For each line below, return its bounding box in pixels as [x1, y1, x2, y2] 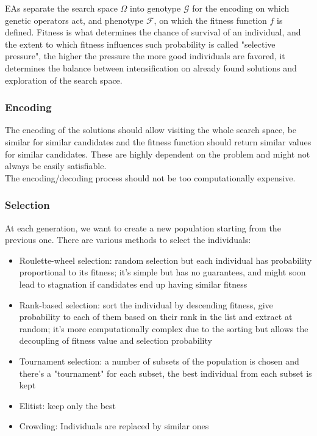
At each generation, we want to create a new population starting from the [5, 221, 281, 234]
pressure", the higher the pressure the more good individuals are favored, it [5, 49, 285, 62]
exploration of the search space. [5, 73, 123, 86]
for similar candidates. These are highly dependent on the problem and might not [5, 147, 310, 160]
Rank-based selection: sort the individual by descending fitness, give [19, 298, 273, 311]
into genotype [130, 2, 181, 14]
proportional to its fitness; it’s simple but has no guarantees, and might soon [19, 266, 306, 278]
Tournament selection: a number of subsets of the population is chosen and [19, 354, 299, 367]
